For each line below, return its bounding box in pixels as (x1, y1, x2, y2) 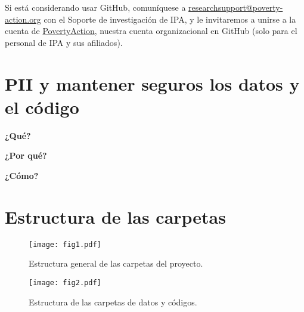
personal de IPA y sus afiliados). (5, 36, 123, 48)
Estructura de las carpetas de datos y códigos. (29, 295, 197, 308)
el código (5, 94, 79, 119)
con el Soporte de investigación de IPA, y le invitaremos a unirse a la (44, 13, 296, 25)
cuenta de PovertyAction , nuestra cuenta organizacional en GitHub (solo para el (5, 24, 297, 37)
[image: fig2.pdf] (29, 278, 101, 287)
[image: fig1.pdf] (29, 240, 101, 249)
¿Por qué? (5, 149, 47, 162)
